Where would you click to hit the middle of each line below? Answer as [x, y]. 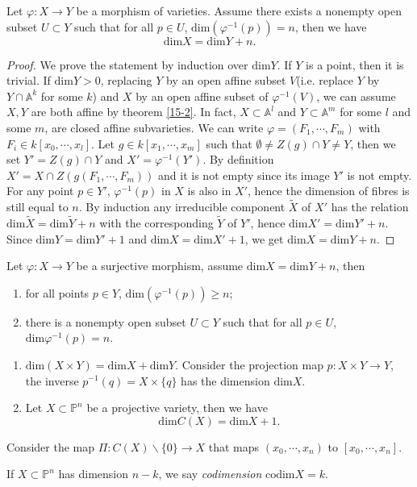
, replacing [126, 80]
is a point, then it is [355, 64]
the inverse [52, 380]
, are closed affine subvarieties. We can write [154, 127]
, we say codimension [210, 474]
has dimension [94, 474]
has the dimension [225, 380]
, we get [264, 238]
